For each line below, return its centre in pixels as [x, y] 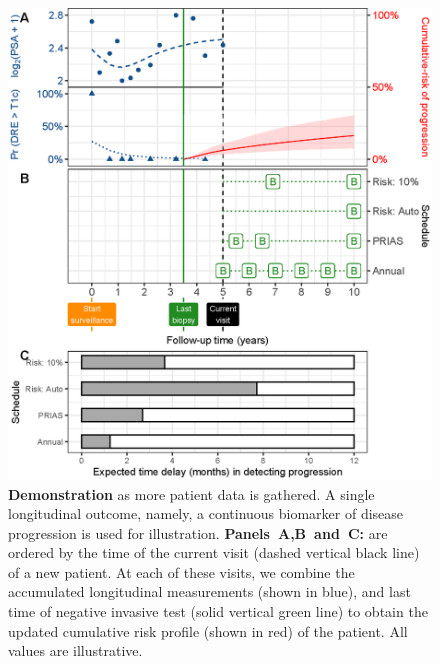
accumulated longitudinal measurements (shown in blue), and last [209, 591]
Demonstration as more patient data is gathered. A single [191, 493]
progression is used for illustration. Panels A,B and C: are [198, 532]
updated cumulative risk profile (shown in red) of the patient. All [208, 630]
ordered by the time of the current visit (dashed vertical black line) [214, 552]
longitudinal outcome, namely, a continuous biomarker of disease [206, 513]
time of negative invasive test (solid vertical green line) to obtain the [218, 611]
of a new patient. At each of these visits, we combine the [181, 571]
